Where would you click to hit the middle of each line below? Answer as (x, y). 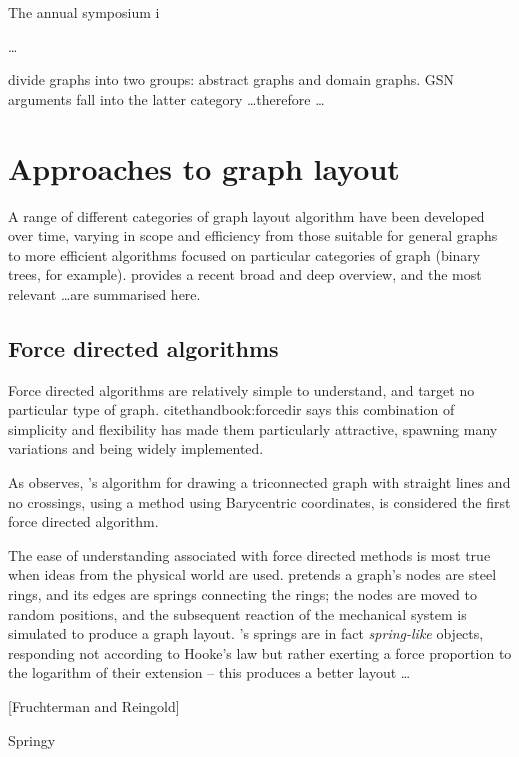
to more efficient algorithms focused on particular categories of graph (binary (244, 254)
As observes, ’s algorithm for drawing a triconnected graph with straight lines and (259, 482)
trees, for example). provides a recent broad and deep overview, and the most (245, 274)
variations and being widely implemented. (136, 448)
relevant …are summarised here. (104, 293)
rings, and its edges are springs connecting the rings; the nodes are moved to (242, 594)
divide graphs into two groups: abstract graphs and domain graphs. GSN (231, 79)
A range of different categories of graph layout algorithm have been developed (246, 215)
